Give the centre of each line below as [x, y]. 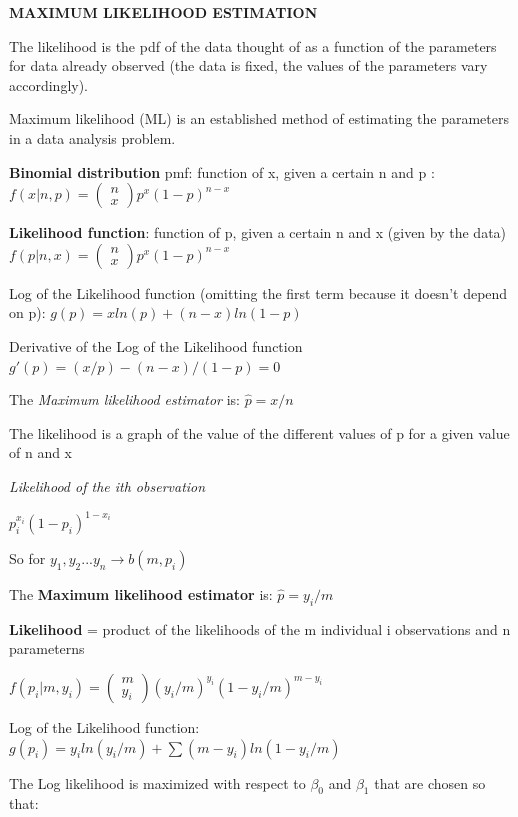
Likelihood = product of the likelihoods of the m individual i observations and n [260, 628]
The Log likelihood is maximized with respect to [157, 782]
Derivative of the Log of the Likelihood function [156, 345]
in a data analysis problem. [92, 137]
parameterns [47, 648]
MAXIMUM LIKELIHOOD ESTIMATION [163, 12]
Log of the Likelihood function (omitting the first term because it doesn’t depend [258, 292]
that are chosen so [430, 782]
